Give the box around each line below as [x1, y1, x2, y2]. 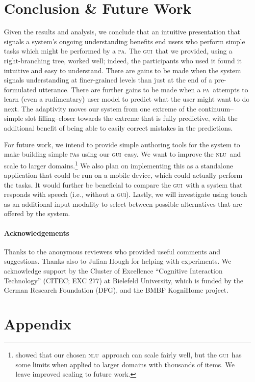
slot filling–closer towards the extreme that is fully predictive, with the [25, 113, 238, 123]
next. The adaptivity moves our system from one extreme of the [4, 103, 196, 113]
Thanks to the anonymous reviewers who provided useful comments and [4, 246, 221, 256]
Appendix [4, 314, 72, 334]
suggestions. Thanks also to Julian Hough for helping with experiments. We [4, 256, 231, 266]
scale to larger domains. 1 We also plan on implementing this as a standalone [4, 159, 233, 170]
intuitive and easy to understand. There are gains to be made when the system [4, 65, 241, 75]
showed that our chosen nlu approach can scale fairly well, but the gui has [15, 349, 242, 359]
